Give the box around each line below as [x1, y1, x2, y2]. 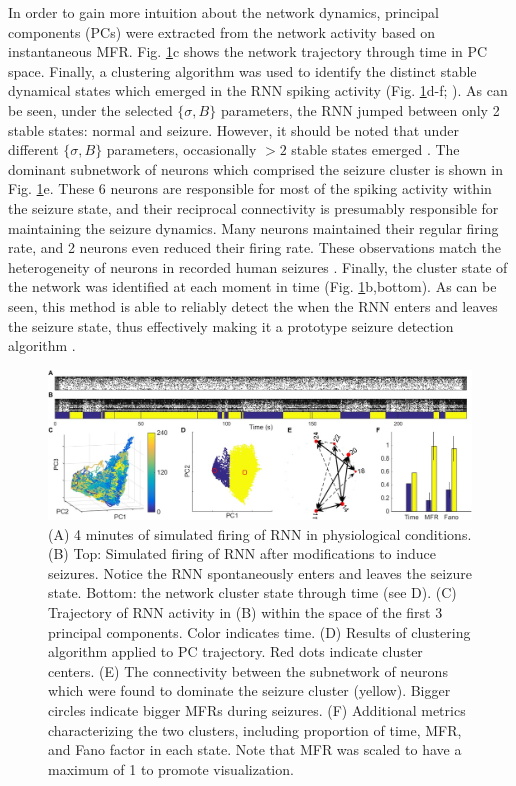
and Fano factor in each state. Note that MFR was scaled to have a [48, 739, 462, 760]
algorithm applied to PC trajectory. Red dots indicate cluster [48, 641, 423, 662]
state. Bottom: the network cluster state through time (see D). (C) [48, 582, 457, 603]
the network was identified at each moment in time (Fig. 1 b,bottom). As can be [8, 276, 497, 297]
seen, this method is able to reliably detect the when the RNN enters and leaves [8, 295, 498, 316]
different [8, 139, 59, 160]
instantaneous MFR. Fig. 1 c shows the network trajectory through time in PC [8, 41, 488, 62]
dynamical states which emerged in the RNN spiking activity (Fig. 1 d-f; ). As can [8, 80, 508, 101]
